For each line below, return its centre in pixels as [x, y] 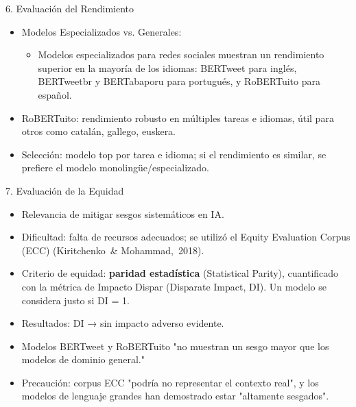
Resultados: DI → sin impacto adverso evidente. [123, 323]
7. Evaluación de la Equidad [65, 190]
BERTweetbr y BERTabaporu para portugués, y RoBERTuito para [179, 81]
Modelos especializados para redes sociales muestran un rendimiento [181, 54]
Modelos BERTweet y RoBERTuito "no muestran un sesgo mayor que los [175, 346]
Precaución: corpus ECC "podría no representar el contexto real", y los [170, 382]
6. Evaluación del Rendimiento [70, 8]
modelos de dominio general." [83, 359]
